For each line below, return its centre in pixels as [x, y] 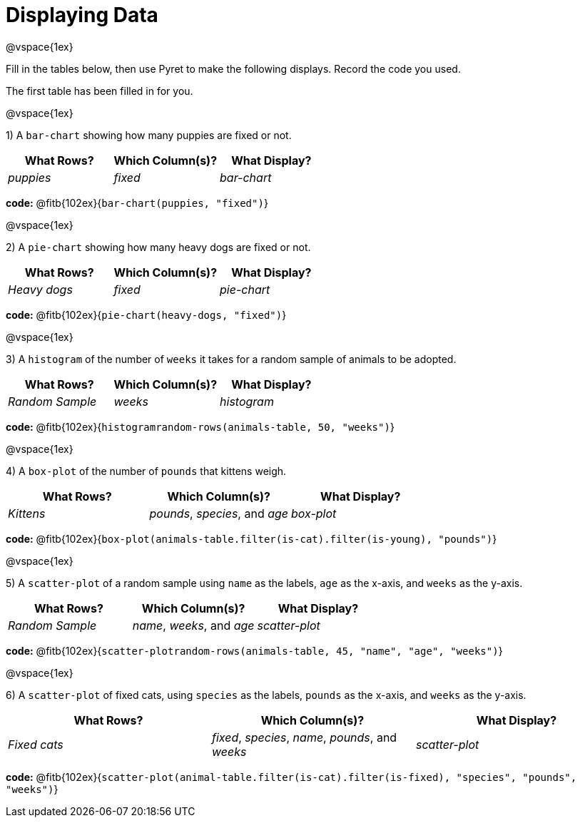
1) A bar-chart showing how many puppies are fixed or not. [149, 135]
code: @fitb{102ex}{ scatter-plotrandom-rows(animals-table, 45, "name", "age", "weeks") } [254, 650]
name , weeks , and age [193, 625]
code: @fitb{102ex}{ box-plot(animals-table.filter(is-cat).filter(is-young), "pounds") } [251, 538]
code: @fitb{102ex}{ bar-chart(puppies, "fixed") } [137, 203]
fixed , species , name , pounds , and [304, 737]
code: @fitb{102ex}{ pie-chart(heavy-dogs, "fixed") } [146, 315]
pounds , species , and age [219, 513]
